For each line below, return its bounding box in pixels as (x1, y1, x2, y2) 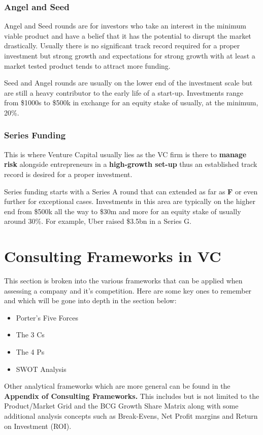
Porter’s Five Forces (16, 312, 78, 323)
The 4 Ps (16, 346, 45, 357)
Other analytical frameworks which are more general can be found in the (4, 381, 231, 391)
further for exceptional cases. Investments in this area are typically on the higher (4, 196, 255, 207)
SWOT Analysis (16, 363, 67, 374)
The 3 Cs (16, 329, 45, 340)
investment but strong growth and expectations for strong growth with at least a (4, 50, 255, 61)
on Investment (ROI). (4, 420, 72, 431)
